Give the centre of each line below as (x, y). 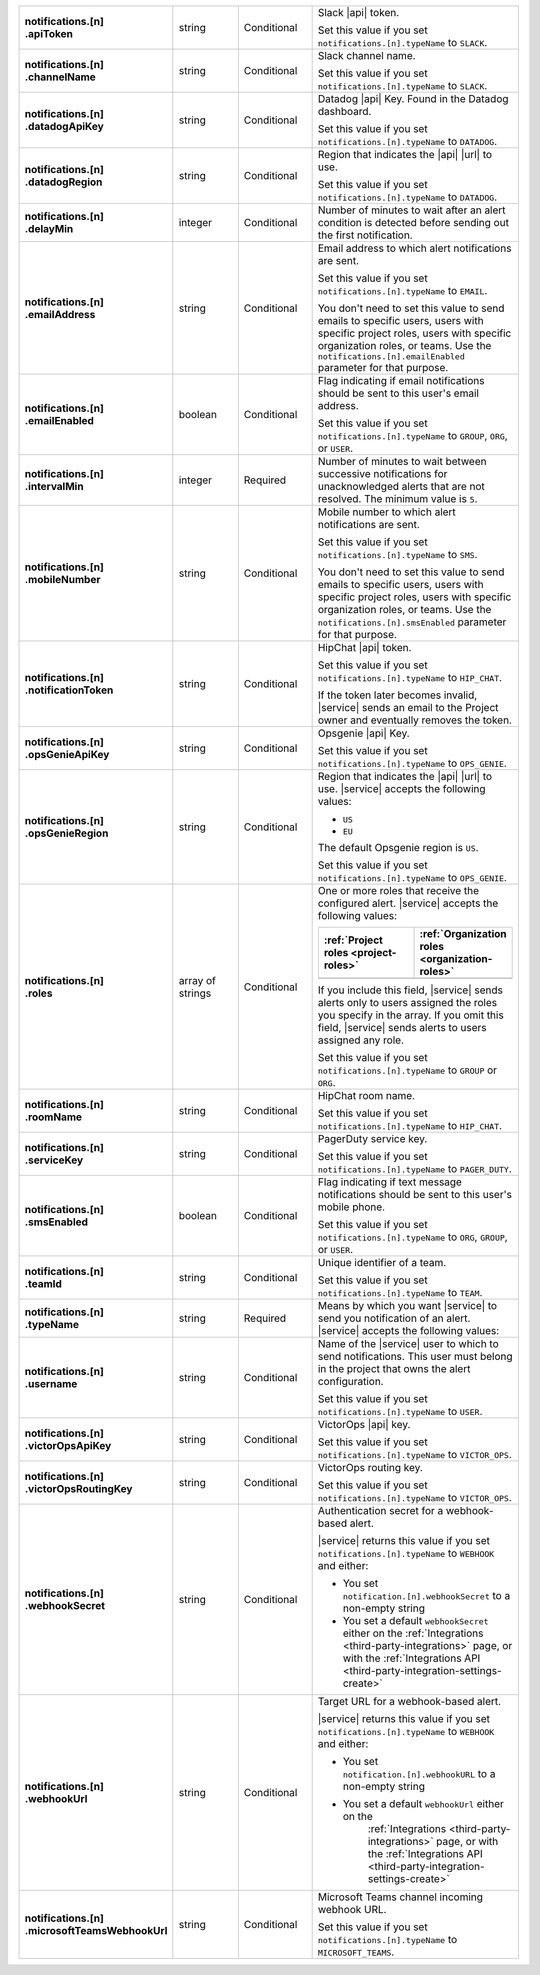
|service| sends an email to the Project (408, 707)
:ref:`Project (353, 940)
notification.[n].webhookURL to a (419, 1773)
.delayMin (49, 228)
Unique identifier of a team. (382, 1262)
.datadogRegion (63, 182)
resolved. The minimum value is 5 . (397, 498)
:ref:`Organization (463, 933)
